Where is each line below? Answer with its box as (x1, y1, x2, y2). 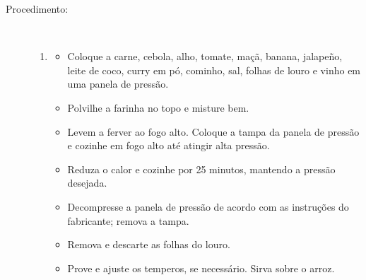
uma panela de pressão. (67, 76, 169, 91)
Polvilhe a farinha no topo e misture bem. (67, 100, 249, 115)
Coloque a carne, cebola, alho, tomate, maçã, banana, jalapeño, (67, 49, 343, 64)
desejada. (67, 175, 107, 190)
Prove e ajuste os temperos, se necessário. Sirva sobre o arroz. (67, 260, 335, 275)
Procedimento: (6, 1, 69, 16)
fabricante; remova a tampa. (67, 213, 189, 228)
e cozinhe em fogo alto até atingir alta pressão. (67, 138, 270, 153)
